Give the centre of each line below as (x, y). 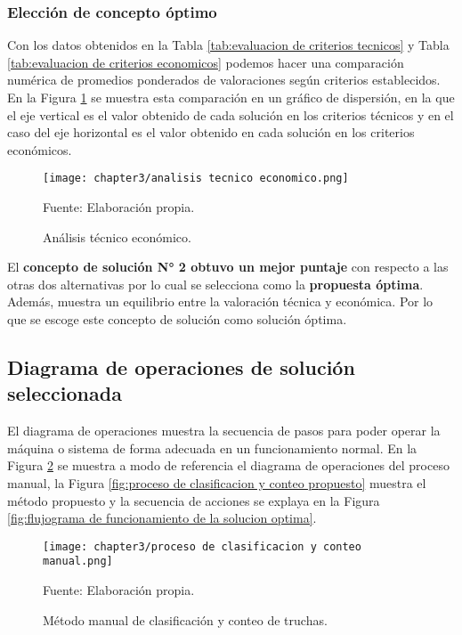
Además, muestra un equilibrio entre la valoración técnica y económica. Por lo (220, 301)
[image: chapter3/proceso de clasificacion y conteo (202, 546)
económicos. (40, 149)
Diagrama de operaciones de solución (181, 366)
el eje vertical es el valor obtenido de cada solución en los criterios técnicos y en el (231, 114)
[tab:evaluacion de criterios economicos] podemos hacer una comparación (206, 62)
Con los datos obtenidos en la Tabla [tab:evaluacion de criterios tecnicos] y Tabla (228, 45)
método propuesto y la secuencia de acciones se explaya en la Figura (194, 500)
